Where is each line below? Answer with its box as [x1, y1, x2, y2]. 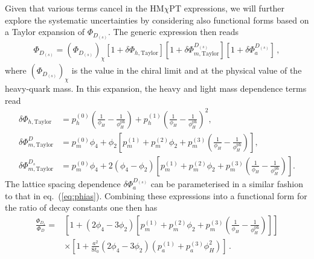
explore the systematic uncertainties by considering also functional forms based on [5, 13, 309, 26]
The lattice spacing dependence [5, 177, 121, 190]
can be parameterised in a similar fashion [150, 177, 303, 190]
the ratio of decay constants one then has [5, 201, 158, 214]
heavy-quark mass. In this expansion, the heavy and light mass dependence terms [5, 82, 307, 94]
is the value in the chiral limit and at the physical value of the [71, 64, 302, 77]
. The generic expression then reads [107, 25, 239, 38]
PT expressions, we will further [169, 2, 285, 14]
